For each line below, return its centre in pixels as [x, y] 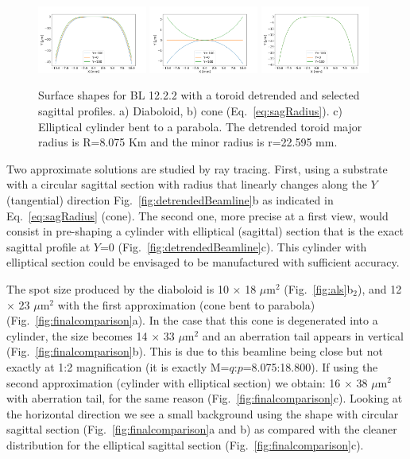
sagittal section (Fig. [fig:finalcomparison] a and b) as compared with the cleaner [202, 429]
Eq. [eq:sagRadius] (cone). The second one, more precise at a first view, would [197, 215]
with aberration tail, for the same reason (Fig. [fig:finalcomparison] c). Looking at [205, 398]
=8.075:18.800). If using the [310, 366]
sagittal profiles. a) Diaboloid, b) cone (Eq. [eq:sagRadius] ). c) [190, 111]
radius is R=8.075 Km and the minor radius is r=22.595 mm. [188, 142]
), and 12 [380, 288]
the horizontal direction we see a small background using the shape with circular [203, 413]
